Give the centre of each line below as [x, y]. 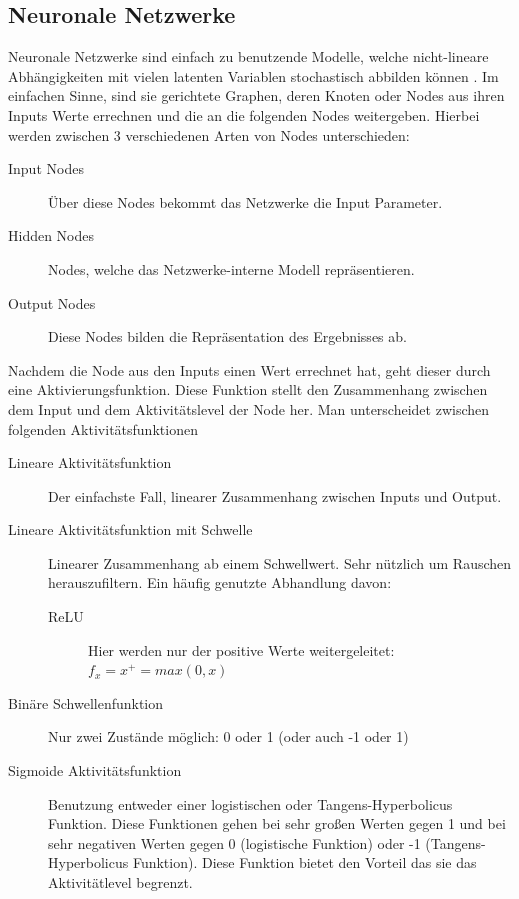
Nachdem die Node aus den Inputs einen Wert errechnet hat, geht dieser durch [249, 369]
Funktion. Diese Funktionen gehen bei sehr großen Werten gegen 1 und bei [277, 823]
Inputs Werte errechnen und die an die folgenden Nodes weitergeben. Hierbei [244, 114]
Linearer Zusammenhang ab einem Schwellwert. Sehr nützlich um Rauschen [280, 562]
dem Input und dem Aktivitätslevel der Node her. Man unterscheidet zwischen [249, 408]
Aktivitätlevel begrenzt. [120, 882]
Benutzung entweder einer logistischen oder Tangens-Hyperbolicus [250, 803]
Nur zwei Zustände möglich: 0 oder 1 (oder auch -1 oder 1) [228, 736]
